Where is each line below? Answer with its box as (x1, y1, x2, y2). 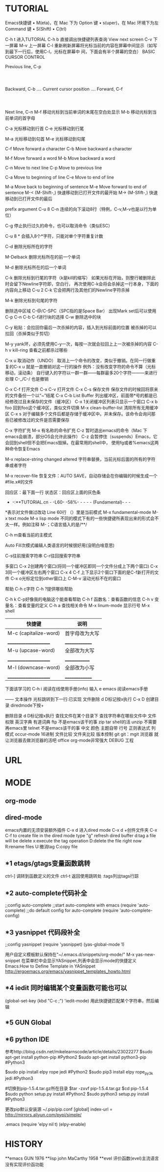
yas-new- (135, 951, 156, 957)
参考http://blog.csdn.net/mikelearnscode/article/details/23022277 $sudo (5, 1048, 153, 1054)
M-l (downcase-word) (7, 664, 60, 671)
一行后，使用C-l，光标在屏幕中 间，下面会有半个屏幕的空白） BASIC (18, 49, 155, 54)
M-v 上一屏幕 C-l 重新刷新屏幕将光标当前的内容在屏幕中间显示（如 (19, 42, 153, 48)
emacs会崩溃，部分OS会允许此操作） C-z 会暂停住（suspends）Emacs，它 (5, 433, 158, 439)
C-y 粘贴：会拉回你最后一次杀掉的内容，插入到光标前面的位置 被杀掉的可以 (5, 324, 157, 330)
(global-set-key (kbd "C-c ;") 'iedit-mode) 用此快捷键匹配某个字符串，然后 (5, 997, 155, 1003)
